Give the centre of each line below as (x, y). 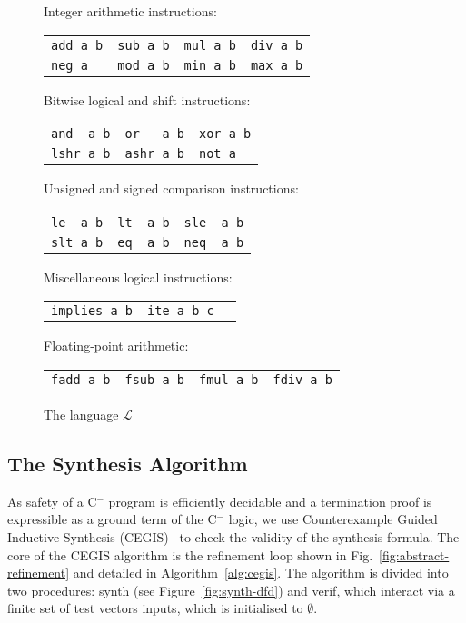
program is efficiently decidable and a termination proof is (270, 501)
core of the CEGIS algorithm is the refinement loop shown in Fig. (190, 554)
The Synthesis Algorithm (128, 463)
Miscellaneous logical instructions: (138, 277)
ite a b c (181, 311)
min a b (210, 65)
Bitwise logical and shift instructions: (147, 99)
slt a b (77, 242)
